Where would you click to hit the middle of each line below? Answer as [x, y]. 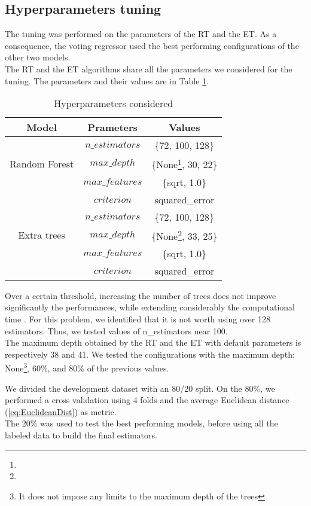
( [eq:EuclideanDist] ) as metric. [61, 411]
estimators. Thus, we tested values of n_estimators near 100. [116, 330]
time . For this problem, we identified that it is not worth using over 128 [138, 319]
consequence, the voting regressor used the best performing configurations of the [152, 45]
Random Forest [42, 163]
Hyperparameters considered [114, 103]
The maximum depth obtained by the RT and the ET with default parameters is [153, 342]
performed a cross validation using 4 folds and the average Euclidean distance [147, 400]
